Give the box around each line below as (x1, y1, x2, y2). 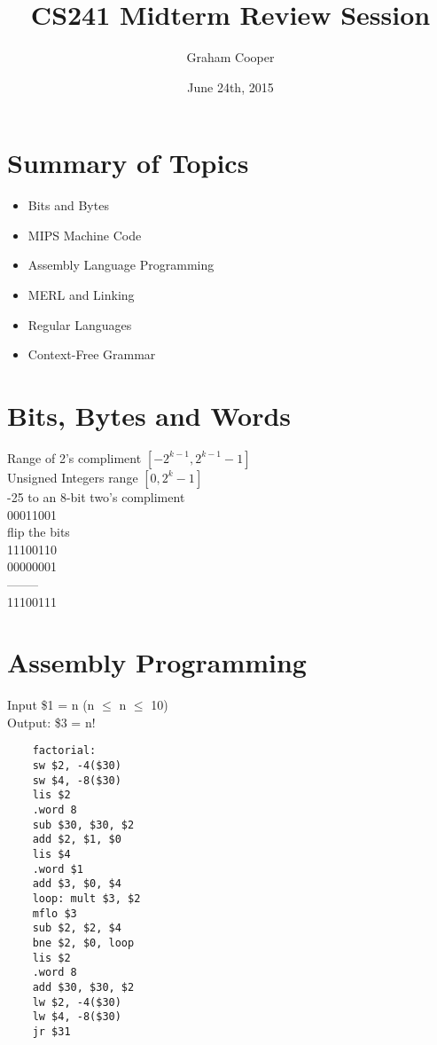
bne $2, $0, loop (32, 936, 135, 949)
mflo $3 (32, 907, 77, 920)
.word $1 (32, 862, 83, 876)
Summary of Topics (7, 145, 249, 181)
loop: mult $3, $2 (32, 892, 141, 905)
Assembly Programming (7, 644, 307, 680)
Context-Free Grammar (27, 345, 156, 364)
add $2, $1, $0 (32, 833, 121, 846)
